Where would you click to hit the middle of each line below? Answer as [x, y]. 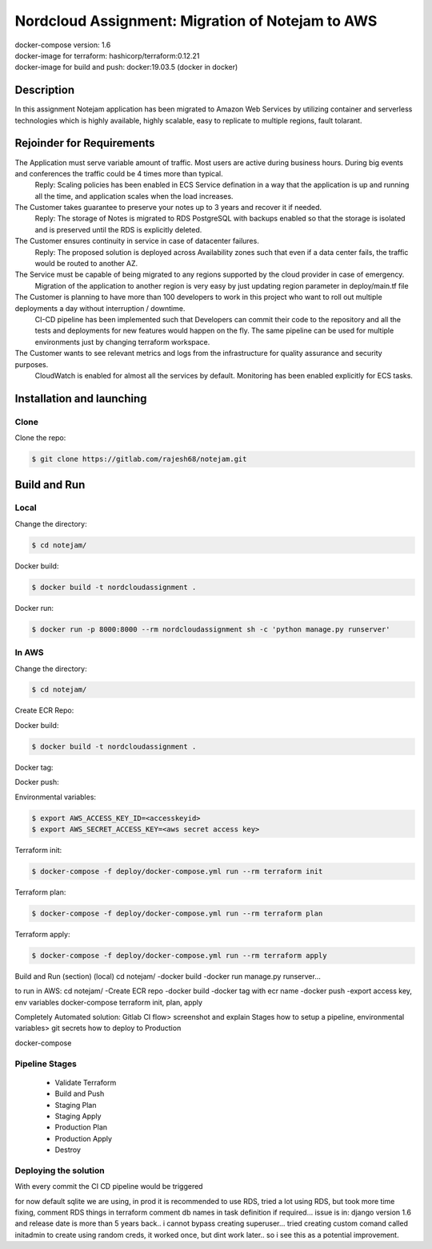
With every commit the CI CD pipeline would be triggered [109, 1186]
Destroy [68, 1150]
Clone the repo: [40, 438]
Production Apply [83, 1138]
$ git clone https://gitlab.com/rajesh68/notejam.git [139, 459]
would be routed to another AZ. [86, 264]
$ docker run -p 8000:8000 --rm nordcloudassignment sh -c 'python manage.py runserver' [211, 629]
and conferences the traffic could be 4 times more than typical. [119, 173]
